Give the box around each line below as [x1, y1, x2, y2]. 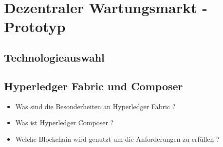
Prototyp [4, 16, 66, 36]
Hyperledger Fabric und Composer [4, 78, 183, 93]
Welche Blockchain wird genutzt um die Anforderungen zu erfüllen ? [15, 133, 220, 144]
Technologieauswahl [4, 49, 105, 65]
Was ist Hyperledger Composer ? [15, 117, 114, 128]
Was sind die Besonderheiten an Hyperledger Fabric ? [15, 101, 176, 111]
